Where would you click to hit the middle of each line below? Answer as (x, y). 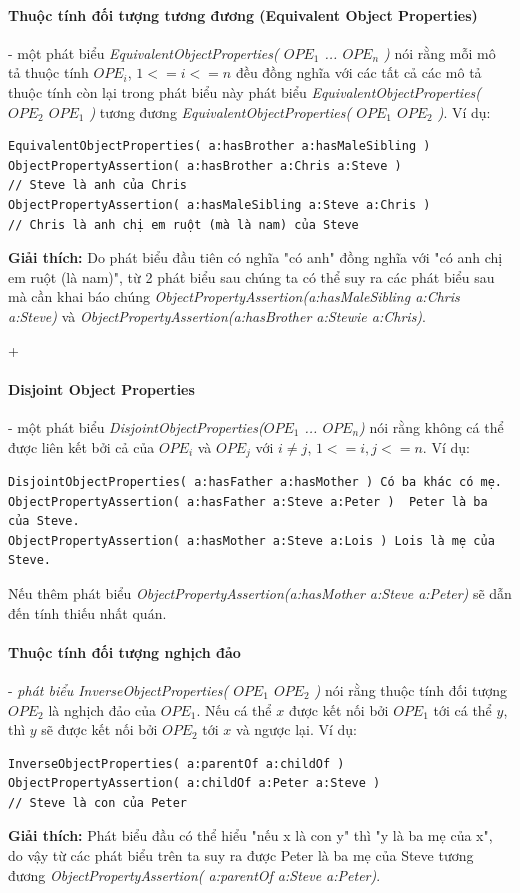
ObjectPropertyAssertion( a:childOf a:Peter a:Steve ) (194, 783)
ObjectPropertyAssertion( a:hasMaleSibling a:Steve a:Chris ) (219, 204)
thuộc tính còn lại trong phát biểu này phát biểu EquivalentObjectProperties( (245, 91)
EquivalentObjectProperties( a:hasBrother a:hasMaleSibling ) (219, 146)
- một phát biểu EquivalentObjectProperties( (143, 52)
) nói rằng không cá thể (431, 426)
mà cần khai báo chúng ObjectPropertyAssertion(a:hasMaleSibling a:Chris (234, 296)
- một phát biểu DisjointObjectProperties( (136, 426)
